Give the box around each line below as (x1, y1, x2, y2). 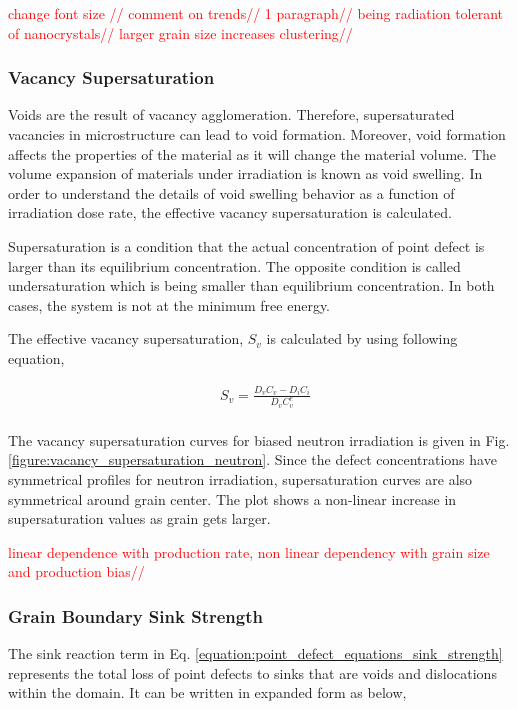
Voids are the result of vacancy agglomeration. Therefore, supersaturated (8, 104, 455, 125)
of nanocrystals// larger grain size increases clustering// (8, 22, 353, 43)
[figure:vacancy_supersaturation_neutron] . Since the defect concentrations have (8, 449, 497, 470)
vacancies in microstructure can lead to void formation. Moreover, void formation (8, 124, 506, 144)
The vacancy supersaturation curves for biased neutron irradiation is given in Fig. (8, 429, 510, 450)
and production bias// (8, 561, 145, 582)
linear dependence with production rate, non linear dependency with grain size (8, 541, 490, 562)
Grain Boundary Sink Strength (8, 603, 263, 628)
